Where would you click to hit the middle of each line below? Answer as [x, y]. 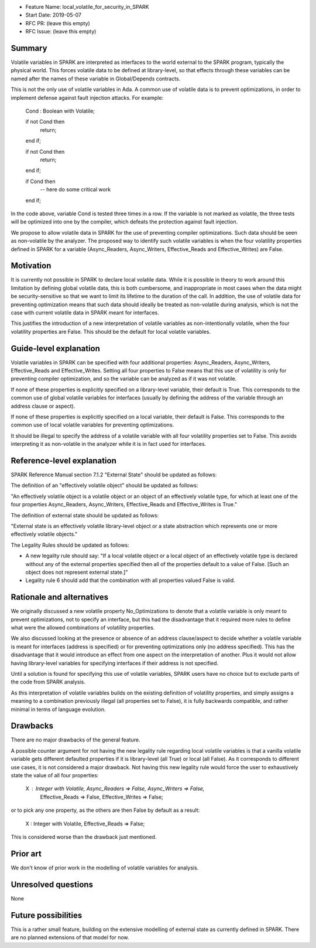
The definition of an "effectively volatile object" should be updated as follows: [104, 485]
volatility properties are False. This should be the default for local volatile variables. [111, 331]
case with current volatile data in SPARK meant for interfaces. [85, 312]
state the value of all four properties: [55, 776]
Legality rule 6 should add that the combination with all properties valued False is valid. [130, 580]
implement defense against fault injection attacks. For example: [87, 97]
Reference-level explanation [63, 461]
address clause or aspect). [43, 406]
